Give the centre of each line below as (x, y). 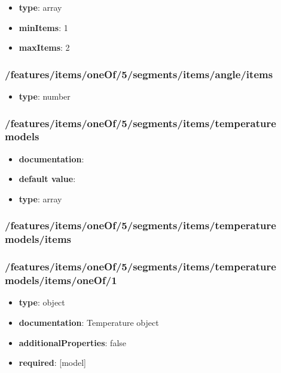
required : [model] (52, 363)
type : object (42, 302)
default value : (47, 179)
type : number (45, 96)
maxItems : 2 (44, 47)
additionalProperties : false (73, 342)
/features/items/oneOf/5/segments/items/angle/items (139, 74)
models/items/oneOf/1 (61, 280)
